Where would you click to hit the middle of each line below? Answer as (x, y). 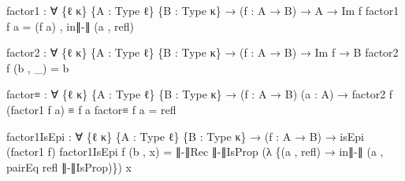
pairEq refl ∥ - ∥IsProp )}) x (69, 166)
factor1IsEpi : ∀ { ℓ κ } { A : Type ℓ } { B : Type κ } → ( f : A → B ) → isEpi (185, 136)
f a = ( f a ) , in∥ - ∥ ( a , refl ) (70, 26)
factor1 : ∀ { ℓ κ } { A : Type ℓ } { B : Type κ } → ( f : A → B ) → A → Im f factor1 (203, 10)
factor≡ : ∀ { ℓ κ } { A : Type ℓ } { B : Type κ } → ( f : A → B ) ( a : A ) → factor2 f (200, 94)
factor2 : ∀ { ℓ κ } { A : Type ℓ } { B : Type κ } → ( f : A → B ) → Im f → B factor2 (202, 52)
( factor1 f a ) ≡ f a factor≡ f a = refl (91, 109)
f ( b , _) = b (38, 67)
